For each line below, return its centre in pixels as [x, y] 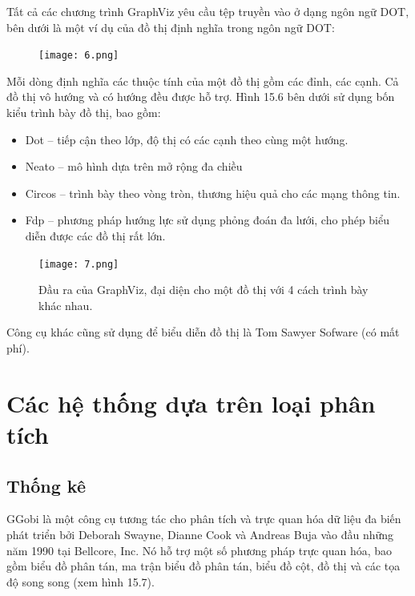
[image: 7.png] [79, 264]
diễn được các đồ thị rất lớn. [95, 236]
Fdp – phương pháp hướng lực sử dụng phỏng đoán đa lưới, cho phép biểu [207, 220]
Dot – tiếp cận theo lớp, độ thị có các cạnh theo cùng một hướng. [187, 139]
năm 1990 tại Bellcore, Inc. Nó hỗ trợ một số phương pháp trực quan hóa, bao [199, 550]
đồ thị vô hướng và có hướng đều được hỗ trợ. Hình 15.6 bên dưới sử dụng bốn [201, 97]
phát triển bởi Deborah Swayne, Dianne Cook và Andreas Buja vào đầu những [200, 534]
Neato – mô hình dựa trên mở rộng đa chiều [134, 166]
